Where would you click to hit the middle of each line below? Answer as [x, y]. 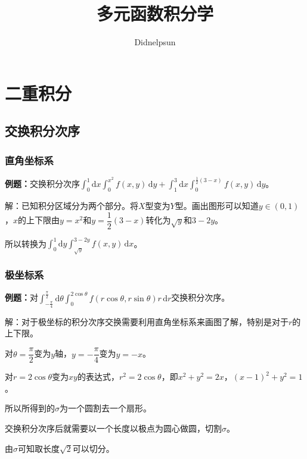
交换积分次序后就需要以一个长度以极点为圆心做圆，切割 [113, 428]
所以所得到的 [30, 408]
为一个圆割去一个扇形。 [106, 408]
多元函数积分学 [155, 13]
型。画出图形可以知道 [217, 206]
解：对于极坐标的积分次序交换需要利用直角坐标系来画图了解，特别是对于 [147, 321]
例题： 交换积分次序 [42, 184]
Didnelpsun [155, 42]
